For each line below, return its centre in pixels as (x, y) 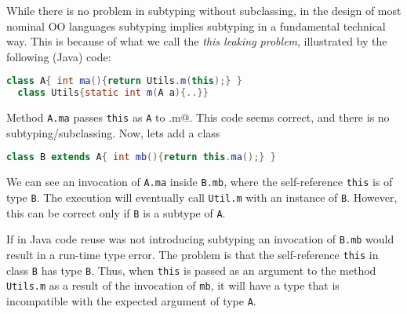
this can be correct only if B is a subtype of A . (116, 212)
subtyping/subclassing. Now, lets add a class (113, 132)
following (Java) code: (59, 56)
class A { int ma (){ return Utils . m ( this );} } (124, 81)
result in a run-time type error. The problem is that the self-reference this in (193, 254)
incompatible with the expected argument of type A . (131, 300)
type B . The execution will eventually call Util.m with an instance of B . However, (202, 197)
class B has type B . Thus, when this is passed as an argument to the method (191, 270)
